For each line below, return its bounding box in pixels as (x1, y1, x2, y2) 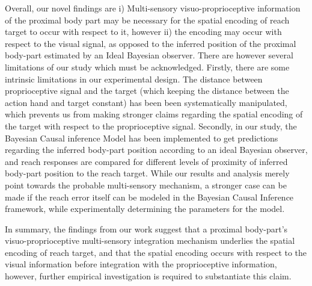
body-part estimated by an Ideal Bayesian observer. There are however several (5, 49, 293, 61)
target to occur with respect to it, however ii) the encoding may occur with (5, 25, 282, 38)
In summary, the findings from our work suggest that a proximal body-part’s (5, 222, 288, 235)
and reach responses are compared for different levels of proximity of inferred (5, 155, 288, 167)
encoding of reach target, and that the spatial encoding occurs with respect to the (5, 246, 307, 258)
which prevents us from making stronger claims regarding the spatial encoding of (5, 108, 303, 120)
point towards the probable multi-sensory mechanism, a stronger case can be (5, 178, 287, 191)
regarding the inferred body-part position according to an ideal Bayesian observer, (5, 143, 308, 156)
